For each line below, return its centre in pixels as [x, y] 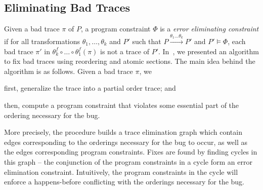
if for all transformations [42, 41]
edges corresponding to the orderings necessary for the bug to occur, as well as [126, 142]
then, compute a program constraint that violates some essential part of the [122, 105]
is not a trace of [125, 51]
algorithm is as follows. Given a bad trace [69, 71]
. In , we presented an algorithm [209, 51]
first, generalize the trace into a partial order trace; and [90, 88]
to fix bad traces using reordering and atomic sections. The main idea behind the [130, 61]
